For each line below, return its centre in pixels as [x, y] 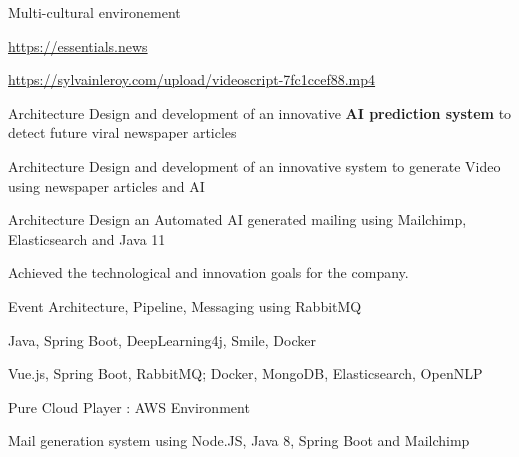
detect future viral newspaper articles [122, 132]
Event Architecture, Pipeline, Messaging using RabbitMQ [185, 305]
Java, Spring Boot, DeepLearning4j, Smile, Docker [162, 339]
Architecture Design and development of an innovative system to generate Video [254, 165]
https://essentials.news [78, 45]
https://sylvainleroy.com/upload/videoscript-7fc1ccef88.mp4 [192, 79]
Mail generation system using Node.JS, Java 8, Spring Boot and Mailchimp [239, 440]
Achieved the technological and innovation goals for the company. [208, 272]
